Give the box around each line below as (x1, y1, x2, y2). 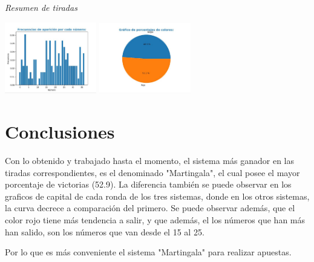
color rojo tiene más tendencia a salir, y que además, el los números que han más (5, 214, 306, 226)
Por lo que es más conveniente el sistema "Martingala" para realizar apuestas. (5, 246, 292, 258)
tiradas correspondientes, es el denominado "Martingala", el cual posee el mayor (5, 166, 300, 178)
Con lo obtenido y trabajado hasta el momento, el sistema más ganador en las (5, 154, 294, 167)
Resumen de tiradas (5, 1, 77, 13)
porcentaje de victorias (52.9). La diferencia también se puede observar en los (5, 178, 292, 191)
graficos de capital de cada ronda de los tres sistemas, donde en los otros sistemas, (5, 189, 310, 202)
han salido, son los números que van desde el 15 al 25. (5, 225, 204, 238)
